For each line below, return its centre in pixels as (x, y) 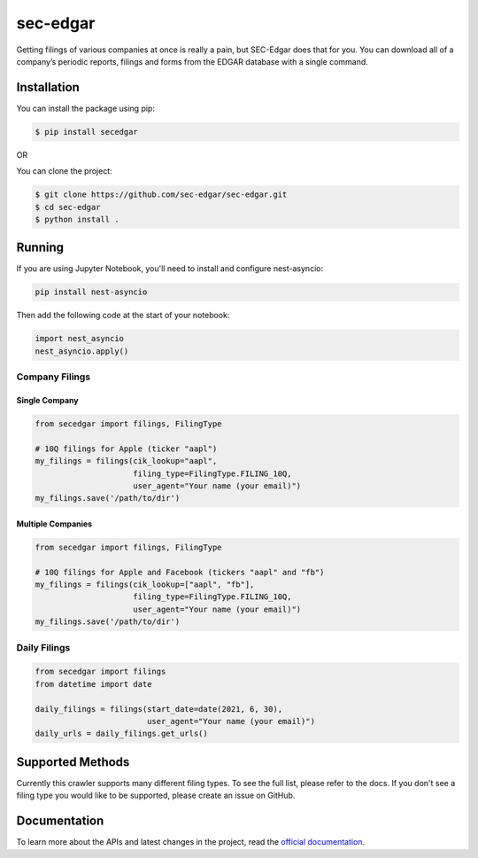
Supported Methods (73, 762)
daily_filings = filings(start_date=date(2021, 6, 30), (159, 709)
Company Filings (54, 377)
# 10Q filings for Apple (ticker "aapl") (126, 448)
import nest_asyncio (79, 339)
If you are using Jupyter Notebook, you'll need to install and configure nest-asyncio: (170, 269)
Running (40, 248)
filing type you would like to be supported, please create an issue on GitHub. (156, 796)
